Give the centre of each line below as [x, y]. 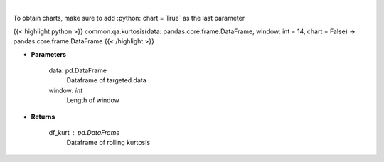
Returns [43, 117]
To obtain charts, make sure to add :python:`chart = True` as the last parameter [129, 18]
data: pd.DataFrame [78, 70]
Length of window [93, 100]
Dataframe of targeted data [107, 80]
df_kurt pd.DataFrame [84, 132]
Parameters [49, 54]
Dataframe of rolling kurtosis [108, 143]
